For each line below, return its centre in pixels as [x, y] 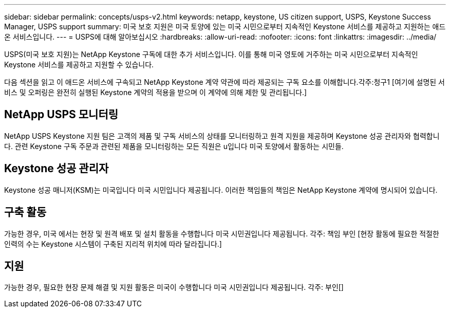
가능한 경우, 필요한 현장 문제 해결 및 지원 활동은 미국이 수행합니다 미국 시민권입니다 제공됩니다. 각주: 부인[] [174, 287]
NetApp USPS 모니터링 [61, 115]
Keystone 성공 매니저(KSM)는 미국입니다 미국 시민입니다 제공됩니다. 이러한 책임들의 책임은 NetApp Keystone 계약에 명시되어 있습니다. [221, 190]
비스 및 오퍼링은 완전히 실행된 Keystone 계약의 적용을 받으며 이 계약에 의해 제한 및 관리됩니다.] [156, 92]
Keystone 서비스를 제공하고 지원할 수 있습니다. [79, 65]
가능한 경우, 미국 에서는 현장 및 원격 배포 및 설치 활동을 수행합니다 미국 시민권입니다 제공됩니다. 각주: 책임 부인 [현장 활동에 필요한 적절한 [222, 233]
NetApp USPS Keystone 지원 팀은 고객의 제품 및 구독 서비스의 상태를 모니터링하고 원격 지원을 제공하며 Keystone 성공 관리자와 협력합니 [222, 136]
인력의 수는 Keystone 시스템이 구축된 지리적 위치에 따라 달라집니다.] [113, 244]
